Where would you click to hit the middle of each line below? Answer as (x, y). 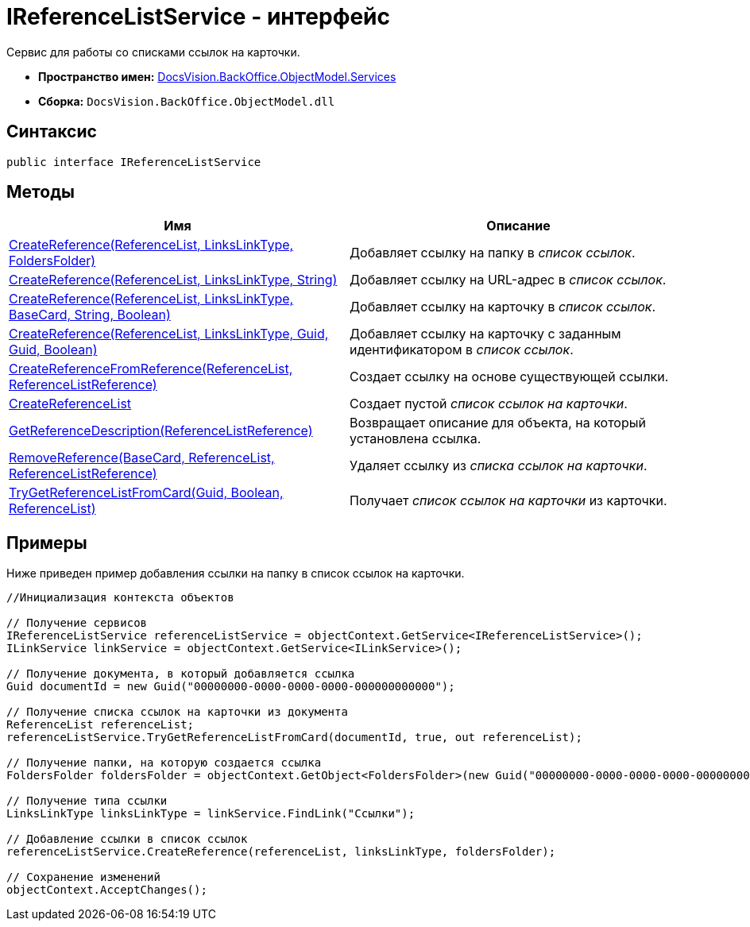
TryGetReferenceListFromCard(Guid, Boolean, (146, 493)
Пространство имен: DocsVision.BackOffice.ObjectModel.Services (217, 76)
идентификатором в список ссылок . (462, 350)
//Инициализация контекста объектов (120, 598)
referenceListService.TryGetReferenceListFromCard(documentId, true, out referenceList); (294, 738)
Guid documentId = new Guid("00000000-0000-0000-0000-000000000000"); (231, 687)
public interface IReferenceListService (134, 162)
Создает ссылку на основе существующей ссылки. (509, 377)
